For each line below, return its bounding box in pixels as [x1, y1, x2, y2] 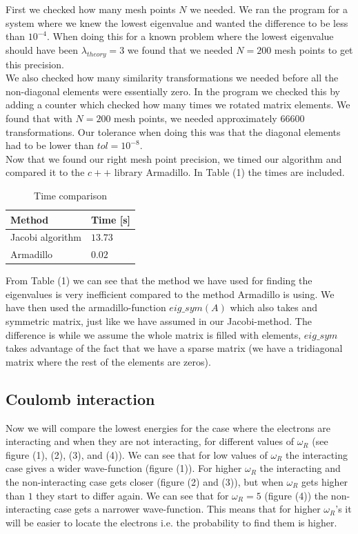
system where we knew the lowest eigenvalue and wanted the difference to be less [6, 15, 348, 30]
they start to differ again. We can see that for [36, 488, 229, 502]
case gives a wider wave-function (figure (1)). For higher [6, 461, 242, 475]
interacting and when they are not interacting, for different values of [6, 434, 294, 448]
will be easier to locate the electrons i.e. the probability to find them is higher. [6, 515, 337, 529]
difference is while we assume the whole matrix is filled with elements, [6, 327, 301, 342]
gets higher [301, 475, 348, 489]
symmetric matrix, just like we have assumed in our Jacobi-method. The [6, 314, 312, 328]
